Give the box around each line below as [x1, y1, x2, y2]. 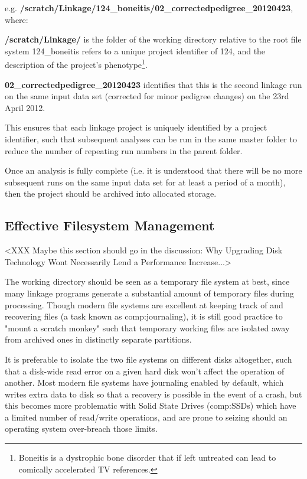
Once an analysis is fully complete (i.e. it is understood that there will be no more [5, 164, 302, 177]
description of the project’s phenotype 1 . [5, 57, 148, 71]
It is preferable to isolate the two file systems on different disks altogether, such [5, 353, 292, 365]
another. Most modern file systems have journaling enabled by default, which [5, 376, 284, 389]
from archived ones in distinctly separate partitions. [5, 333, 192, 346]
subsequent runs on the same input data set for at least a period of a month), [5, 175, 286, 188]
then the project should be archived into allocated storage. [5, 187, 217, 200]
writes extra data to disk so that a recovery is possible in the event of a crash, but [5, 387, 302, 400]
